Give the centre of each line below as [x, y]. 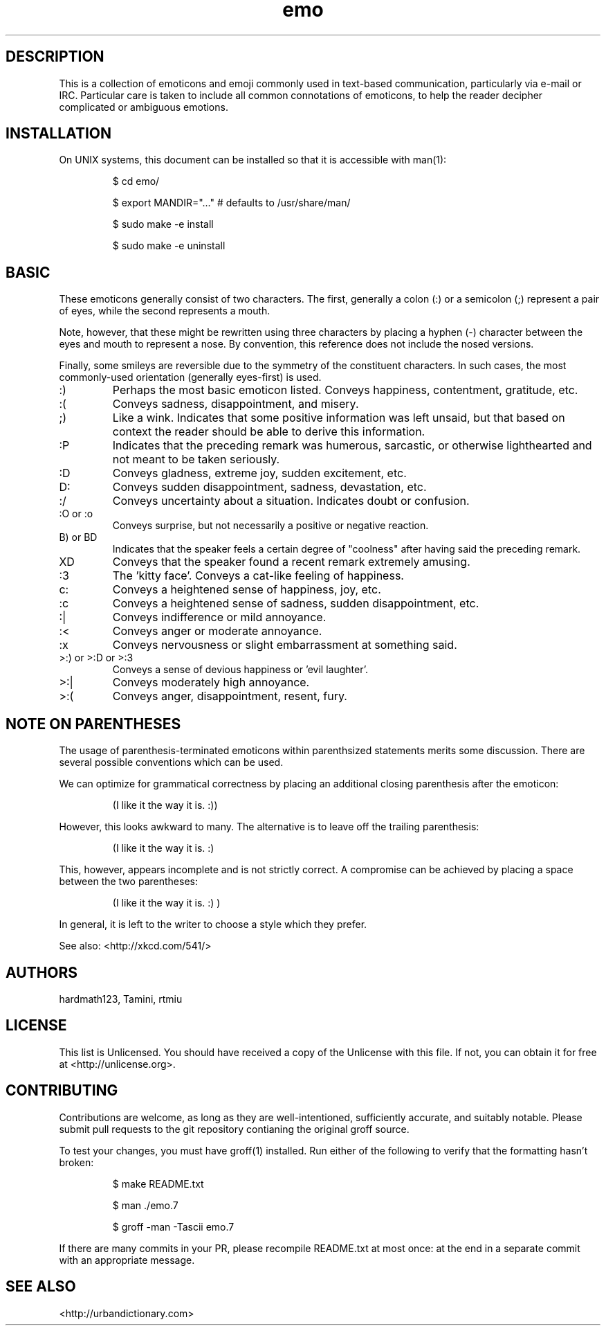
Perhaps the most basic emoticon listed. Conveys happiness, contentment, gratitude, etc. [345, 390]
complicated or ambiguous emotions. [144, 107]
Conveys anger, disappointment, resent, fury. [230, 696]
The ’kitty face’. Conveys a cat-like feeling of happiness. [258, 576]
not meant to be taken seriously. [196, 459]
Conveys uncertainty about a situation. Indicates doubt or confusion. [291, 501]
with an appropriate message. [127, 1260]
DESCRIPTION [55, 57]
